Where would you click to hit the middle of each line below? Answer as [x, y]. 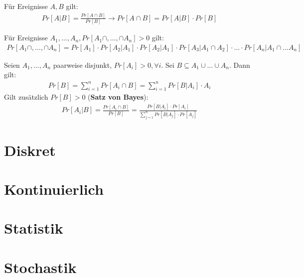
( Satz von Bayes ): [118, 97]
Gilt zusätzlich [26, 97]
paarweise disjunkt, [82, 65]
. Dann [240, 65]
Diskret [30, 150]
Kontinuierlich [54, 189]
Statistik [34, 228]
